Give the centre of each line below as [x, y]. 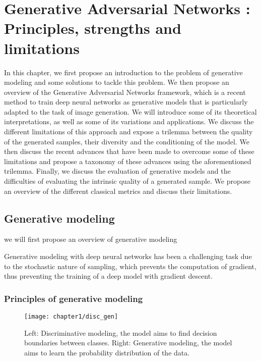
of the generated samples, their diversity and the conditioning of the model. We [127, 141]
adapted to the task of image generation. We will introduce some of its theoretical [130, 111]
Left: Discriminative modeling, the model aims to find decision [121, 332]
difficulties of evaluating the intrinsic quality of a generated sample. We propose [127, 181]
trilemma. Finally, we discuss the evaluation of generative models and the [117, 171]
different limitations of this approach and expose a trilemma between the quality [128, 132]
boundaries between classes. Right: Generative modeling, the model [128, 343]
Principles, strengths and [93, 28]
